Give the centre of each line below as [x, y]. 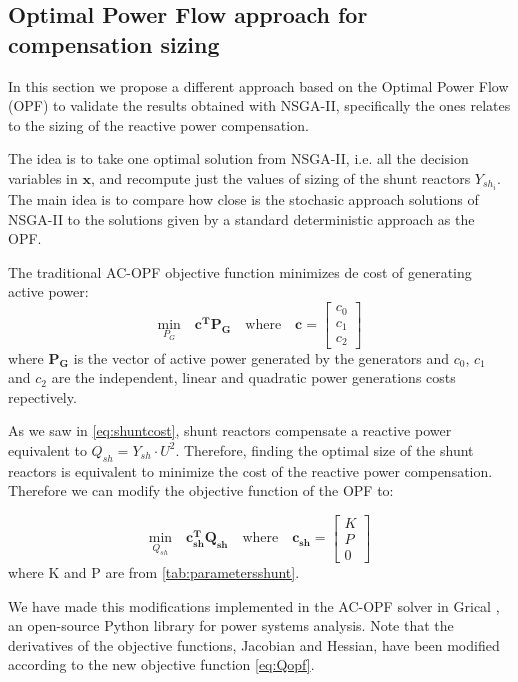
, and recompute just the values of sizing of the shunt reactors [280, 177]
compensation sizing [114, 43]
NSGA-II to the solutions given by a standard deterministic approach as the [241, 218]
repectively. [42, 396]
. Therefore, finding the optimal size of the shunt [324, 449]
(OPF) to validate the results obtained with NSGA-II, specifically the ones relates [259, 105]
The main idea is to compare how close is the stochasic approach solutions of [243, 199]
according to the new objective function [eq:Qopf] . [161, 664]
